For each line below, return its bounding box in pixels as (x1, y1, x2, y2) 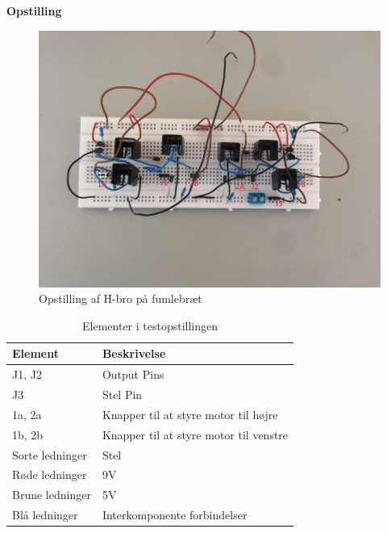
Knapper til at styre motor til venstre (102, 426, 289, 443)
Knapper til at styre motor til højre (102, 405, 278, 422)
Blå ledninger (12, 506, 78, 523)
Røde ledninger (12, 466, 87, 483)
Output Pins (102, 366, 164, 383)
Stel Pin (102, 386, 143, 403)
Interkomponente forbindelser (102, 506, 248, 523)
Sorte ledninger (12, 446, 87, 463)
